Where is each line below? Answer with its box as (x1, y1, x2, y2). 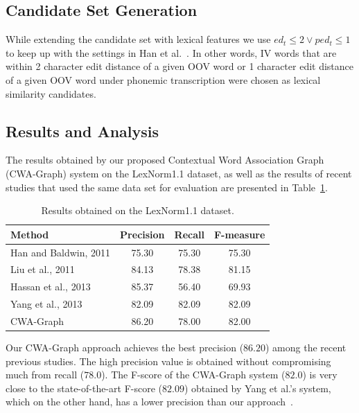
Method (10, 227, 49, 241)
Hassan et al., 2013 (10, 279, 91, 294)
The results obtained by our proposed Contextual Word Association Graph (6, 152, 324, 167)
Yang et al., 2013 (10, 297, 82, 311)
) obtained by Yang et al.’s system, (184, 380, 331, 395)
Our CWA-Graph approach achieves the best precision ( (6, 340, 244, 355)
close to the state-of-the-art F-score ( (6, 380, 163, 395)
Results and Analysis (6, 120, 159, 141)
